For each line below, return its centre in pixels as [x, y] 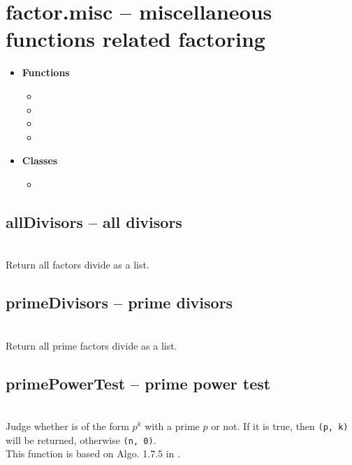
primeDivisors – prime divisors [119, 302]
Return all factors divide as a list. [78, 265]
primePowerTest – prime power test [138, 383]
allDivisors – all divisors [94, 221]
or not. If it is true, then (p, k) [280, 426]
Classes [40, 160]
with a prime [172, 426]
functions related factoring [135, 39]
